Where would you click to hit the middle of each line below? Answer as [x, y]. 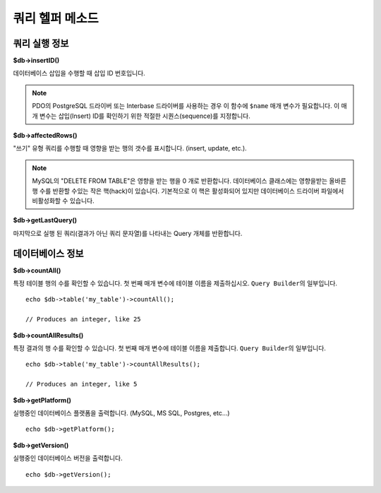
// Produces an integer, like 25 [83, 319]
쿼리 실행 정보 [41, 43]
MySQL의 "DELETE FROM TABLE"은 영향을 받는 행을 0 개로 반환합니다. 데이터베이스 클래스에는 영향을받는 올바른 [189, 181]
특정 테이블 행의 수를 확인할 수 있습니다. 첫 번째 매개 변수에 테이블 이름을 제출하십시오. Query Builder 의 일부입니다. [175, 283]
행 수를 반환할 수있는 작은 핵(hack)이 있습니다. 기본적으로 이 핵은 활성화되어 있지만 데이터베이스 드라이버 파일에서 [188, 191]
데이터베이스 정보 [48, 253]
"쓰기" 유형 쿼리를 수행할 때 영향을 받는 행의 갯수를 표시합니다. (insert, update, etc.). [130, 148]
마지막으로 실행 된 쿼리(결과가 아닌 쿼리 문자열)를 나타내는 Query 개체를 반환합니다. [128, 233]
